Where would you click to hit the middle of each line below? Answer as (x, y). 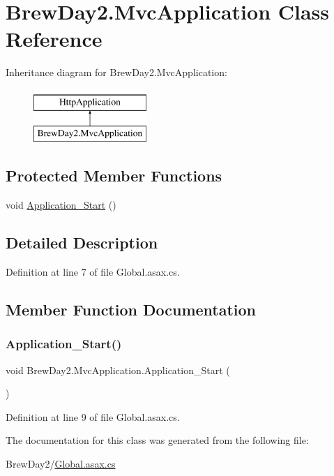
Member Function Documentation (131, 310)
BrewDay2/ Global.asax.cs (61, 464)
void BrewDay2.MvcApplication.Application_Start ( (118, 370)
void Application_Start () (61, 205)
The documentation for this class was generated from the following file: (157, 440)
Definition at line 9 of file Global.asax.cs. (93, 416)
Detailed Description (82, 243)
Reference (54, 39)
